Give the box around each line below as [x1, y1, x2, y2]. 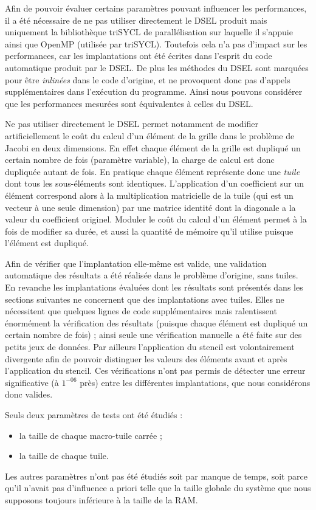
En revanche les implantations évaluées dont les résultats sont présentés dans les [5, 281, 303, 294]
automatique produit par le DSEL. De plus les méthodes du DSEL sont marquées [5, 61, 309, 74]
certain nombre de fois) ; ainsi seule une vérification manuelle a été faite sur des [5, 328, 302, 341]
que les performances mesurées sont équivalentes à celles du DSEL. [5, 97, 253, 109]
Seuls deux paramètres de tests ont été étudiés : [5, 408, 183, 421]
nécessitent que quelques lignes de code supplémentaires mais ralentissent [5, 305, 277, 317]
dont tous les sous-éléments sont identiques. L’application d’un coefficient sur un [5, 177, 304, 190]
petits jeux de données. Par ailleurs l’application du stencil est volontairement [5, 340, 295, 353]
